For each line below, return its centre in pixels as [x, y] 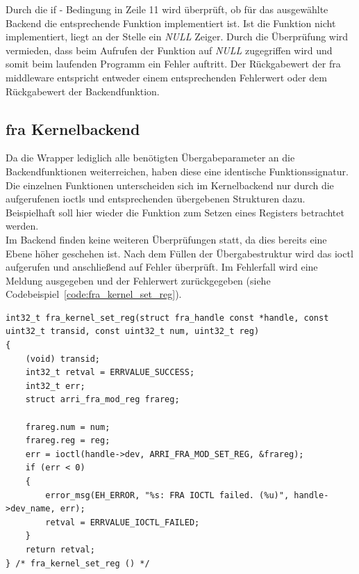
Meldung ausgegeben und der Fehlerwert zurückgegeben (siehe [138, 280]
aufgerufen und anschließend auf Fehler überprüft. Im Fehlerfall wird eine [162, 267]
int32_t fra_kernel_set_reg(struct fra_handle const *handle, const [167, 318]
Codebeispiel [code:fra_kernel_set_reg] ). [94, 294]
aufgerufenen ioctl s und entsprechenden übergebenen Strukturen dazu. [156, 199]
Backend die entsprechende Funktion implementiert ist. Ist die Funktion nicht [171, 23]
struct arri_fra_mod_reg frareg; [102, 400]
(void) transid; [63, 359]
